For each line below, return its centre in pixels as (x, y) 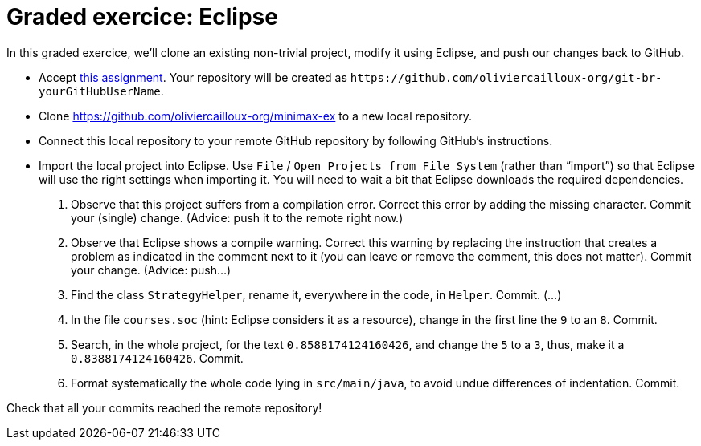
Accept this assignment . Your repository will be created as (193, 77)
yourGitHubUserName (100, 91)
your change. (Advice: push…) (151, 270)
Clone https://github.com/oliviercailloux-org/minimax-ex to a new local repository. (256, 116)
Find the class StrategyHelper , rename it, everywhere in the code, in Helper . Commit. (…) (316, 294)
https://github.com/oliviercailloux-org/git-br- (506, 77)
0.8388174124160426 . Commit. (157, 358)
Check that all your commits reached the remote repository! (164, 407)
